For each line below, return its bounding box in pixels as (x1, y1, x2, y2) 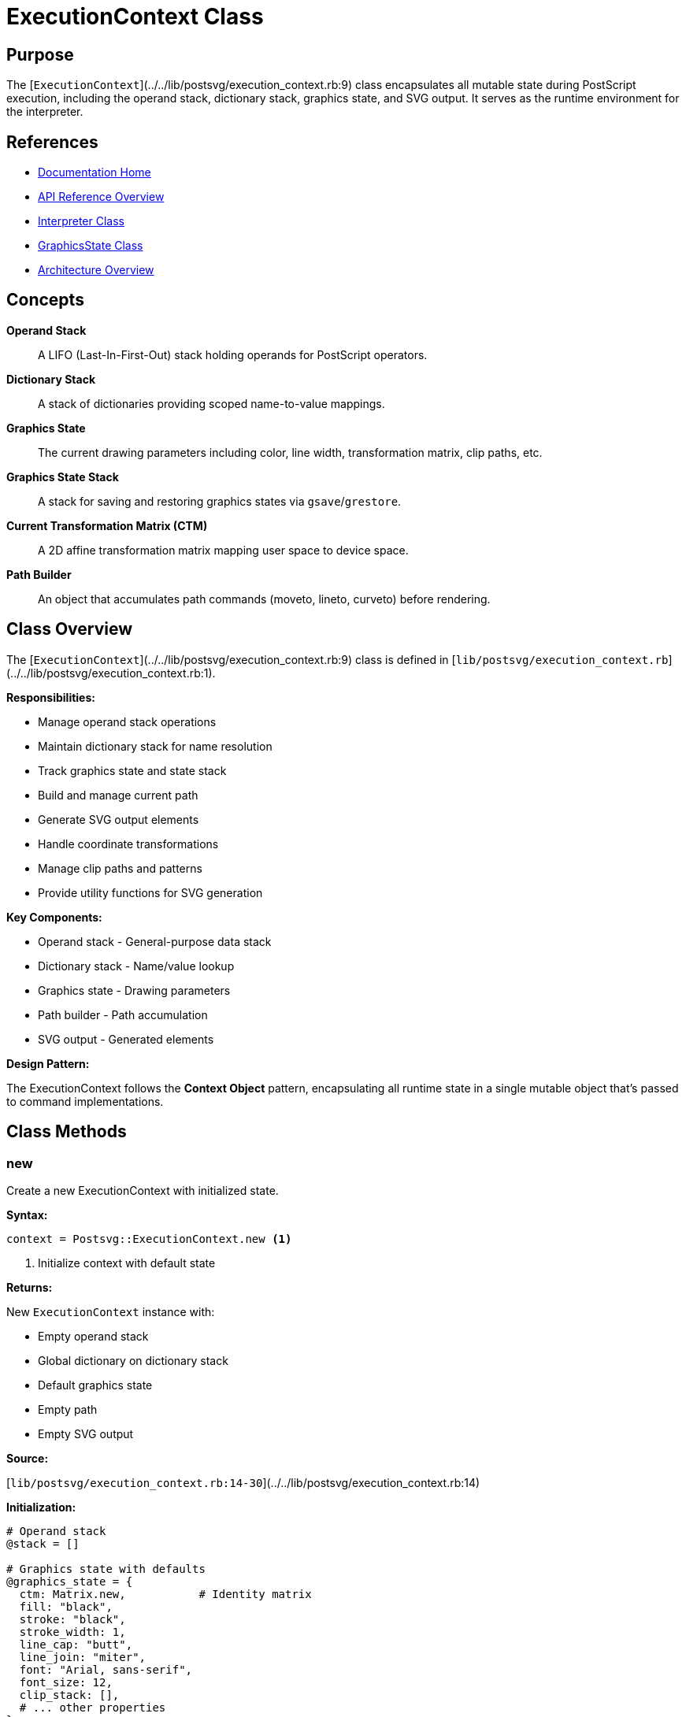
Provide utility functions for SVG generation (38, 885, 263, 899)
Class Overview (6, 619, 133, 640)
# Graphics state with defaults (6, 1562, 206, 1575)
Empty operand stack (38, 1329, 149, 1343)
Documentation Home (38, 165, 151, 180)
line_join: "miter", (19, 1650, 146, 1663)
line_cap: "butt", (19, 1637, 133, 1651)
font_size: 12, (19, 1675, 113, 1689)
